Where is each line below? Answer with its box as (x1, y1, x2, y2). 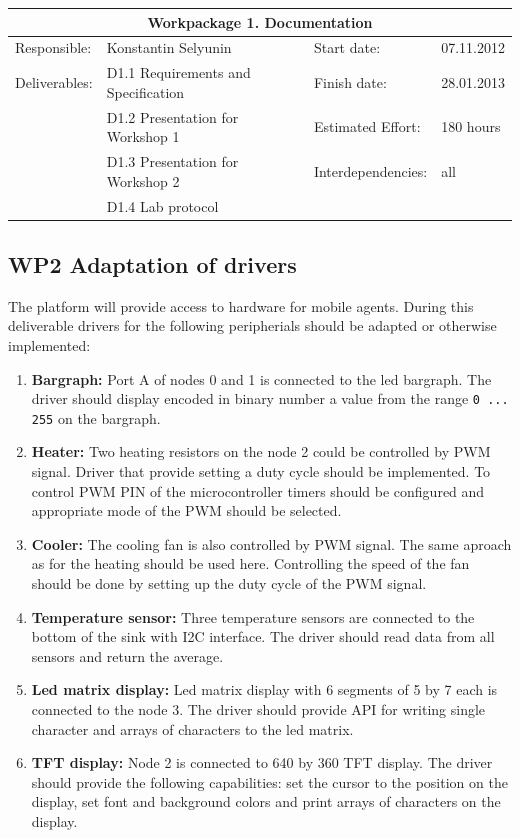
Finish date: (313, 71, 387, 92)
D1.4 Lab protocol (106, 195, 219, 216)
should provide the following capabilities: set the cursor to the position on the (31, 771, 508, 792)
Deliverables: (15, 71, 93, 92)
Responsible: (15, 37, 92, 58)
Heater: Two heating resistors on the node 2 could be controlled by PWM (31, 441, 491, 462)
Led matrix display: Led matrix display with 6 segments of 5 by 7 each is (31, 679, 498, 700)
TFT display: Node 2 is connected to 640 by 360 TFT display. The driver (31, 752, 493, 773)
